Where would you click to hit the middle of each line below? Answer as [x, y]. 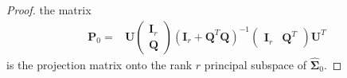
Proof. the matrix [49, 10]
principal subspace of [255, 64]
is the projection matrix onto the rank [99, 64]
